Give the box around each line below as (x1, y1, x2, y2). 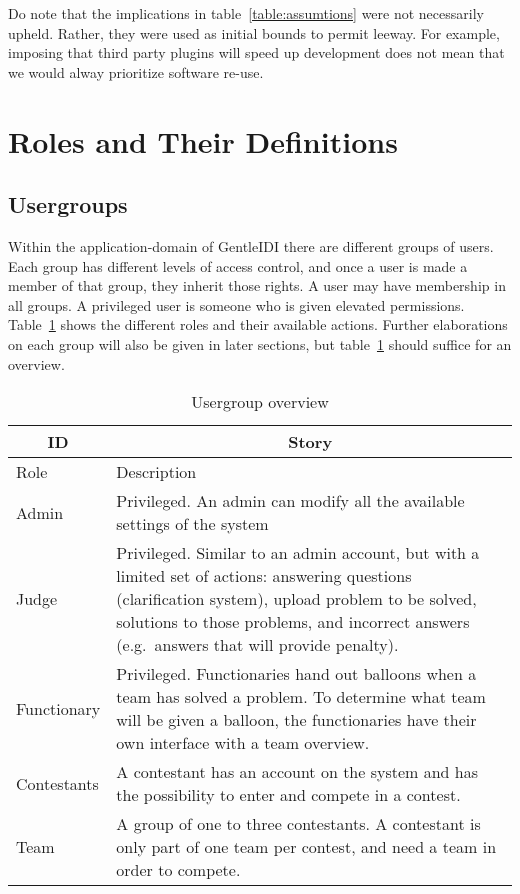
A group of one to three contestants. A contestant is (116, 812, 481, 836)
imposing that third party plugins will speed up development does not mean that (8, 42, 505, 63)
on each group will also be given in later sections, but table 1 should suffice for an (8, 333, 512, 354)
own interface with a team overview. (116, 731, 370, 755)
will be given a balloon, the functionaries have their (116, 708, 477, 732)
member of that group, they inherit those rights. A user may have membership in (8, 275, 506, 296)
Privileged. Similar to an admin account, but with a (116, 541, 480, 565)
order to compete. (116, 858, 241, 882)
